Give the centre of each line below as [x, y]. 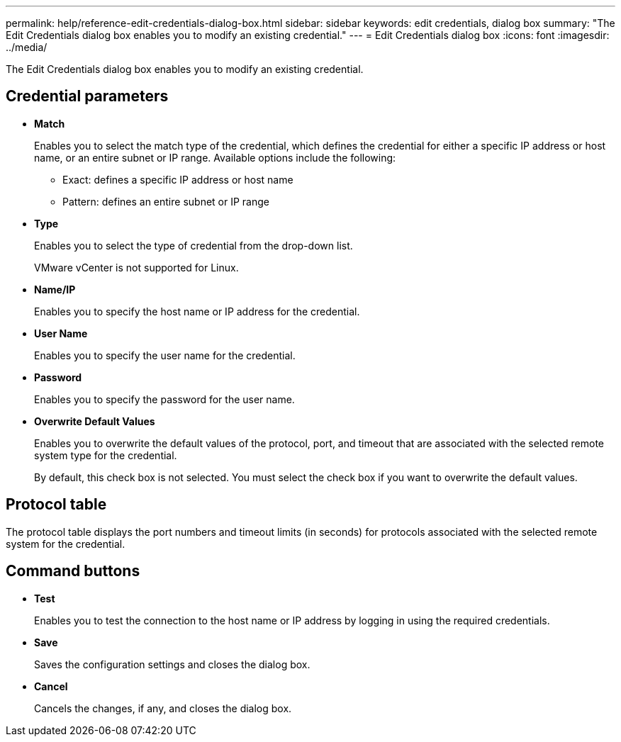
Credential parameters [87, 96]
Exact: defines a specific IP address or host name [178, 179]
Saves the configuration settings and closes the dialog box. [172, 664]
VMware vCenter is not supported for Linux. [136, 267]
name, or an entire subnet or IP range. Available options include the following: [215, 157]
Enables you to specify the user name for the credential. [165, 355]
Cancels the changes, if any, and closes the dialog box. [163, 708]
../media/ [27, 47]
